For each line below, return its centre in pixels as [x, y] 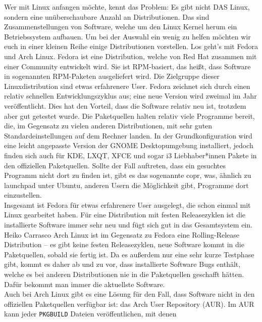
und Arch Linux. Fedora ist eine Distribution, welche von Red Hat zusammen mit [130, 56]
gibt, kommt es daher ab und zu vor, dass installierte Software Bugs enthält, [122, 264]
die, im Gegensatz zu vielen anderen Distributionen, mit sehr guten [108, 126]
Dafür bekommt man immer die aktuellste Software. [85, 284]
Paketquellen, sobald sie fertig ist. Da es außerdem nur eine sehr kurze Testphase [129, 254]
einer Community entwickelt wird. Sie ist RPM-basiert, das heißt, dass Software [127, 66]
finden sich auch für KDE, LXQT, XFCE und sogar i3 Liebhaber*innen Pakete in [130, 155]
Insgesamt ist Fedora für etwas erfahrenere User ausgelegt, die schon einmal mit [127, 204]
